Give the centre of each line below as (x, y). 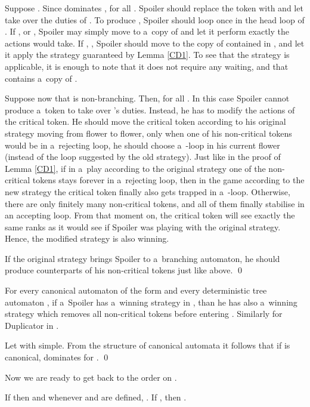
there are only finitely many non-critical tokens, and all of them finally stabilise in (155, 203)
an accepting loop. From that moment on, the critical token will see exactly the (150, 215)
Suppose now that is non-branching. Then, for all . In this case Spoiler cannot (147, 98)
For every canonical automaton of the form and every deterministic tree (136, 290)
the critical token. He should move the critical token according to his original (145, 121)
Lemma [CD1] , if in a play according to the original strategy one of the (135, 168)
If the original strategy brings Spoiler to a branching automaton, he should (142, 258)
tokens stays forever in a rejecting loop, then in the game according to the (168, 180)
